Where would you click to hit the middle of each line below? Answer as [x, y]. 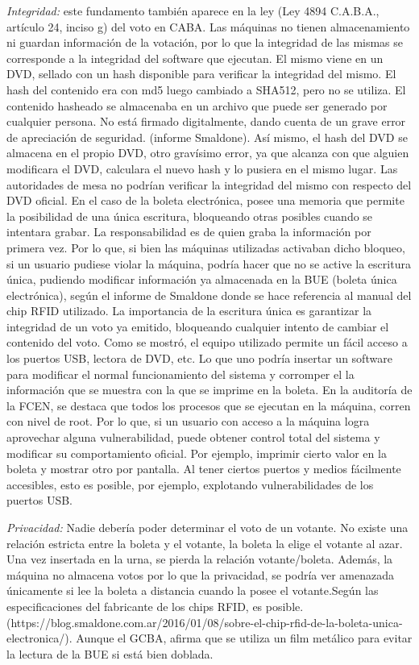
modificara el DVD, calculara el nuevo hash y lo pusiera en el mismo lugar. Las [202, 168]
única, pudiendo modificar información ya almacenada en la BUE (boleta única [202, 279]
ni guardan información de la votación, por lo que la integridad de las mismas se [205, 42]
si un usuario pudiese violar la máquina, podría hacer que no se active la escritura [209, 263]
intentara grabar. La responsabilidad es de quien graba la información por [189, 232]
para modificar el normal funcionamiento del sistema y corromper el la [180, 374]
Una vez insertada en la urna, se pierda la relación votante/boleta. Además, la [200, 559]
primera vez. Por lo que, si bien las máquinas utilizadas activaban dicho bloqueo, [206, 247]
